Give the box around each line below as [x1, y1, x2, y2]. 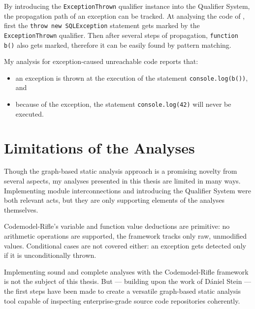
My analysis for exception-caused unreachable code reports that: [4, 56, 198, 66]
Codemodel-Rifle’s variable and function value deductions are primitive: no [4, 221, 230, 231]
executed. [15, 108, 44, 119]
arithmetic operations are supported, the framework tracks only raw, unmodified [4, 231, 247, 241]
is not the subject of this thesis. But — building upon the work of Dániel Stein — [4, 276, 252, 286]
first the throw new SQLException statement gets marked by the [4, 20, 200, 31]
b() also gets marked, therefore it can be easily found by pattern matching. [4, 39, 231, 50]
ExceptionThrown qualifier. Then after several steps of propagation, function [4, 30, 238, 40]
